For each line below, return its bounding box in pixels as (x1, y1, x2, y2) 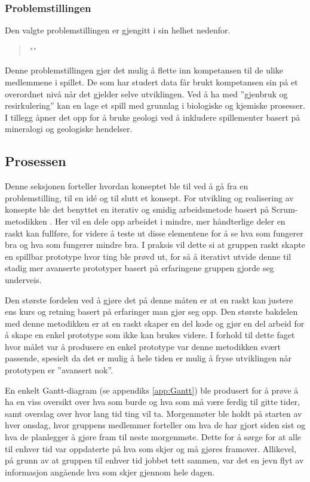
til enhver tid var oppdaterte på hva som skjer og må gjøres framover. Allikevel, (5, 442, 297, 455)
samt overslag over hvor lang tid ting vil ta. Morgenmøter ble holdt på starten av (5, 407, 302, 419)
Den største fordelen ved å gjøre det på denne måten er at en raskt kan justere (5, 293, 293, 306)
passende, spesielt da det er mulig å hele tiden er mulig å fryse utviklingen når (5, 352, 292, 364)
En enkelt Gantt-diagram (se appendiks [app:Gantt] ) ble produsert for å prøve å (5, 383, 299, 396)
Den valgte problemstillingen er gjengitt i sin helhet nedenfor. (5, 24, 231, 36)
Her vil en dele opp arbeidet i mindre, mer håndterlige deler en (55, 214, 286, 227)
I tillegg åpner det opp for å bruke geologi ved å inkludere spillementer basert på (5, 110, 300, 123)
